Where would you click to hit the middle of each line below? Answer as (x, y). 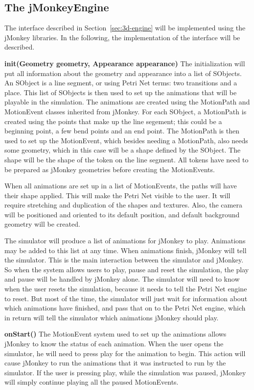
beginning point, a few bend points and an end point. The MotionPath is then (122, 131)
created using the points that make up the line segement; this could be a (113, 121)
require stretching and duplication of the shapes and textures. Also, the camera (123, 205)
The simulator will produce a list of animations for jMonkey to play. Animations (125, 241)
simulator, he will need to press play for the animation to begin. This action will (125, 353)
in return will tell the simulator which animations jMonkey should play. (112, 317)
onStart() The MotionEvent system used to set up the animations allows (115, 334)
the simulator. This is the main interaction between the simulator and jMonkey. (124, 260)
